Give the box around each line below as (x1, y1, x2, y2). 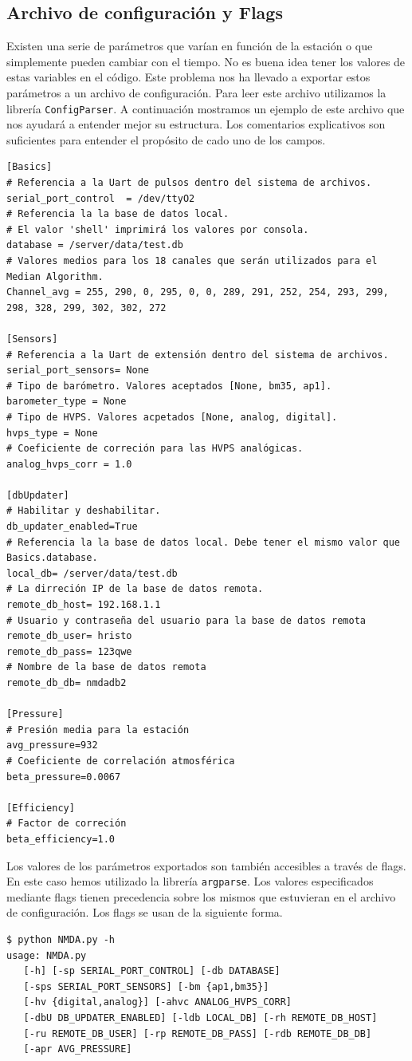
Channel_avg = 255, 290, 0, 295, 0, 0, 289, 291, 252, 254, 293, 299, (6, 286, 389, 298)
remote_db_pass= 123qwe (6, 645, 132, 657)
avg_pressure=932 (6, 740, 98, 751)
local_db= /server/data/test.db (6, 567, 178, 579)
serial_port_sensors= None (6, 365, 149, 377)
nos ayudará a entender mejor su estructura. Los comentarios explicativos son (6, 116, 386, 132)
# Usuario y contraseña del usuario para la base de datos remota (6, 614, 367, 626)
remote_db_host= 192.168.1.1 (6, 599, 161, 611)
